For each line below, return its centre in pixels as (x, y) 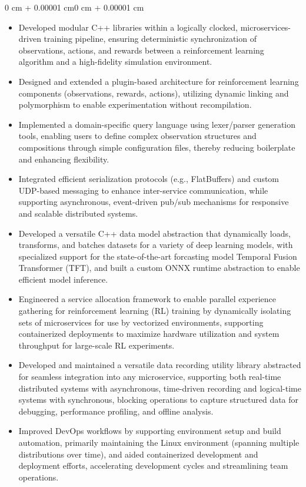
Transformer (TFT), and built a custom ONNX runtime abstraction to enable (159, 268)
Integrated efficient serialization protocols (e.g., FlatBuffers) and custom (149, 179)
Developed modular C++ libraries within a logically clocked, (128, 27)
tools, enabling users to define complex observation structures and (137, 136)
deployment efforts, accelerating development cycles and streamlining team (153, 466)
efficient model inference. (63, 279)
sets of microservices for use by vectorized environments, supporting (141, 322)
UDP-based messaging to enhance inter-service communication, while (143, 190)
